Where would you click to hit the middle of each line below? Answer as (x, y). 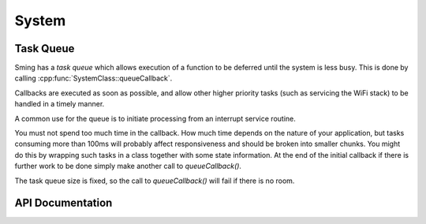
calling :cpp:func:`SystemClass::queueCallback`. (93, 78)
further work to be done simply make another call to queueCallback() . (128, 166)
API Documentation (64, 203)
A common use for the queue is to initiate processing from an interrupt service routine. (155, 118)
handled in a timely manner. (60, 104)
